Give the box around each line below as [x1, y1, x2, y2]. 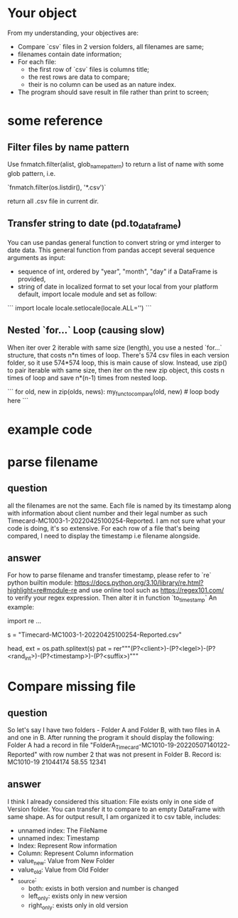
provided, [17, 274, 46, 283]
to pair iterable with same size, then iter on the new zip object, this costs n [7, 365, 225, 375]
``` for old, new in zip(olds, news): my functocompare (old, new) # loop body [7, 387, 220, 397]
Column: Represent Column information [17, 849, 134, 857]
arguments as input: [7, 253, 66, 261]
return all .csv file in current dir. [7, 197, 99, 205]
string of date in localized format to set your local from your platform [17, 282, 219, 291]
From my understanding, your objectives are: [7, 28, 139, 37]
